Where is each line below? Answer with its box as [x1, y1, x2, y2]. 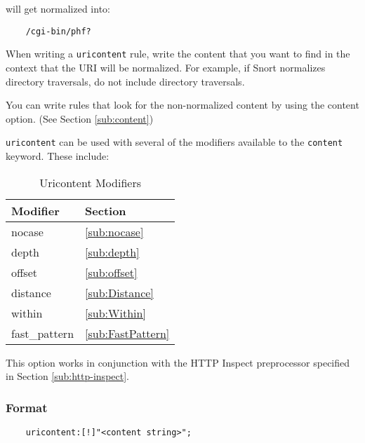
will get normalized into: [6, 1, 110, 15]
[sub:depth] [85, 243, 140, 260]
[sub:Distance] [85, 284, 154, 301]
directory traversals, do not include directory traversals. [6, 74, 245, 88]
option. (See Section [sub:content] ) [6, 111, 154, 125]
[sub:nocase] [85, 223, 144, 240]
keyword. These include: [6, 148, 109, 163]
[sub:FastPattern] [85, 325, 170, 341]
